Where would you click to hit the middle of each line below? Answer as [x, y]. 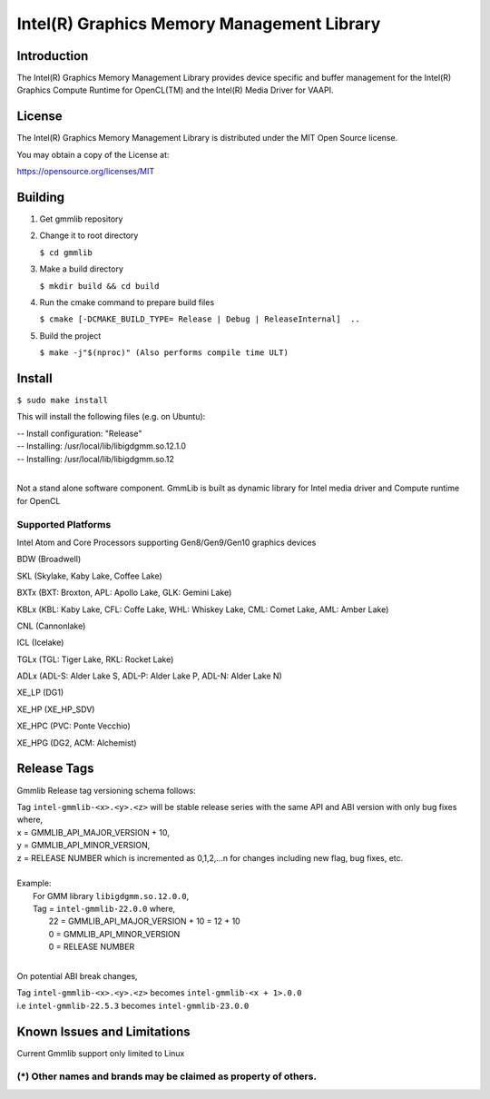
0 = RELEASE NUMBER [92, 947]
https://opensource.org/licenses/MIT [85, 172]
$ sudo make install [63, 401]
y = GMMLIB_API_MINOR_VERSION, [83, 846]
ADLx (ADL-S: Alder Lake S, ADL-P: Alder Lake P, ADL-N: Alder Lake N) [150, 676]
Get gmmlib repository [81, 219]
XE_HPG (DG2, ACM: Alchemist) [77, 743]
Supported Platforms [64, 524]
